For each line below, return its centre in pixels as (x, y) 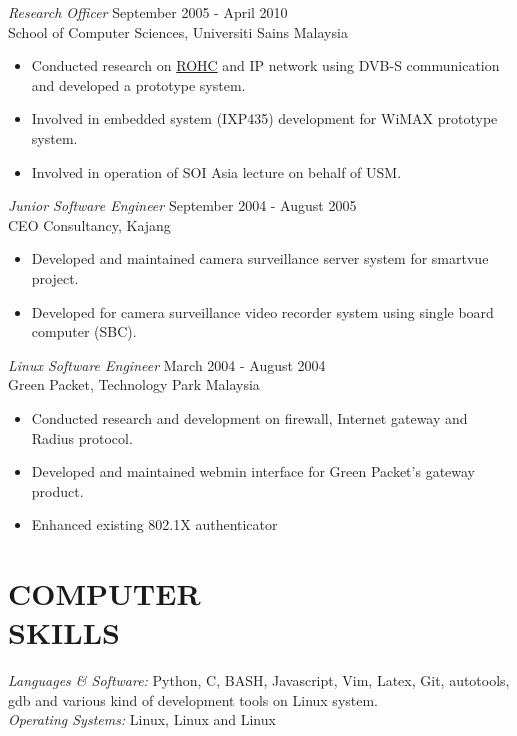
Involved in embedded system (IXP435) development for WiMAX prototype (264, 118)
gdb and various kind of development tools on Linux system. (193, 699)
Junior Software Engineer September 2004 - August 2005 (182, 205)
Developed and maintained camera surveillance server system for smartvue (260, 258)
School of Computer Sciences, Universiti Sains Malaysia (178, 31)
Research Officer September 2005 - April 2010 (148, 12)
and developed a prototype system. (138, 84)
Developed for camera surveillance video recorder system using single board (262, 311)
